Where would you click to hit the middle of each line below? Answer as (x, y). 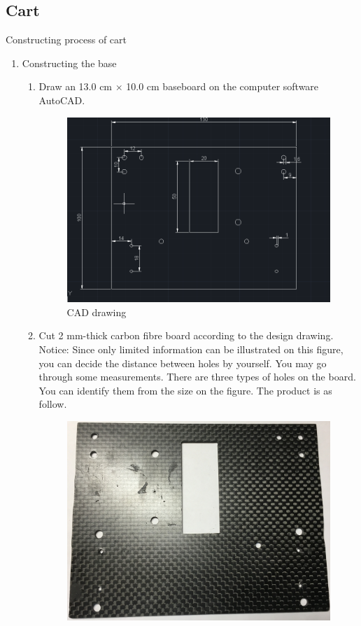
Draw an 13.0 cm (76, 86)
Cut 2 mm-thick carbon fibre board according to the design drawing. (186, 335)
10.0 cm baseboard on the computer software (222, 86)
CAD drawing (97, 312)
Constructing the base (69, 63)
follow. (53, 404)
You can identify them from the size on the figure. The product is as (185, 390)
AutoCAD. (62, 100)
